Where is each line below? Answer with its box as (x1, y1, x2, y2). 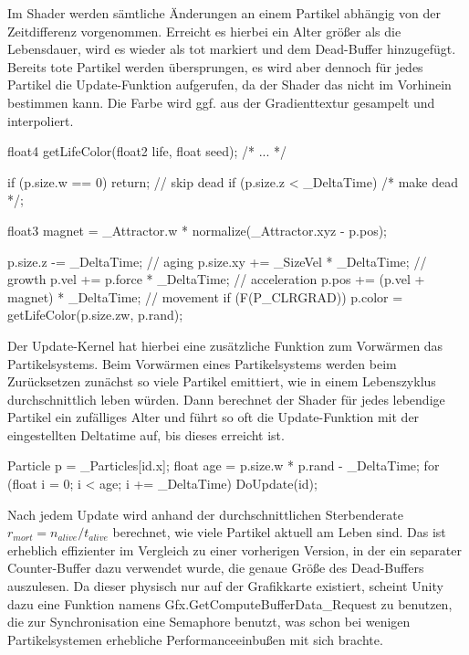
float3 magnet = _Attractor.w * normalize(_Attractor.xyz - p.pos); (7, 220, 387, 239)
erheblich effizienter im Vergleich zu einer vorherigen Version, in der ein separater (7, 540, 462, 559)
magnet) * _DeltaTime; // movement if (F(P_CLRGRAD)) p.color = (7, 287, 403, 306)
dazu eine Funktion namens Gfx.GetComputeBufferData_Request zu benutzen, (7, 594, 453, 613)
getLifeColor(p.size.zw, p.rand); (7, 305, 183, 324)
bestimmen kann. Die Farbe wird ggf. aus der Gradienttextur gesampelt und (7, 92, 435, 111)
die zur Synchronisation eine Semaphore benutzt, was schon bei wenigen (7, 612, 411, 631)
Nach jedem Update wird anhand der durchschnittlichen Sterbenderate (7, 504, 403, 523)
